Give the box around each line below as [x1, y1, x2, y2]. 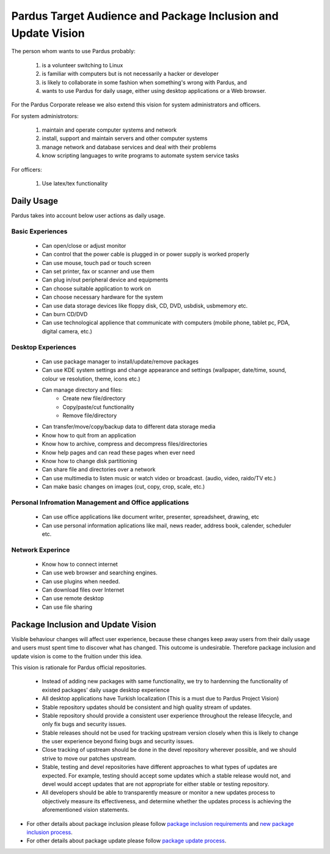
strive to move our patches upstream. [42, 754, 137, 762]
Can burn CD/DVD [42, 311, 88, 318]
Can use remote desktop [42, 595, 104, 602]
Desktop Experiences [11, 343, 76, 351]
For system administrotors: [11, 112, 79, 119]
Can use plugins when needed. [42, 577, 120, 585]
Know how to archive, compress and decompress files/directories [42, 440, 208, 448]
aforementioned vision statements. [42, 806, 130, 814]
